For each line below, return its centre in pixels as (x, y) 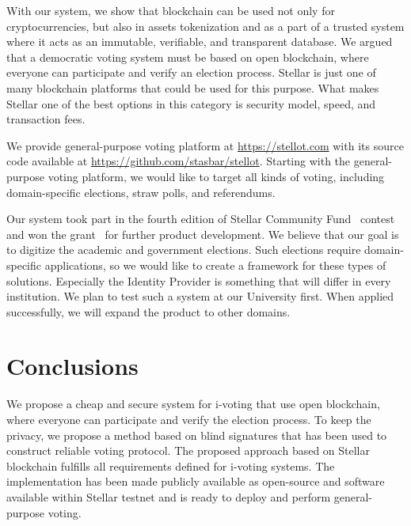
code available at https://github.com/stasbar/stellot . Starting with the (179, 161)
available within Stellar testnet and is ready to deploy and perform (169, 496)
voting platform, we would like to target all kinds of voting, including (216, 176)
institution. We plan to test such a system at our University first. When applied (200, 296)
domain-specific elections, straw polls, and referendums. (141, 192)
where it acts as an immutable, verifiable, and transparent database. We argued (200, 42)
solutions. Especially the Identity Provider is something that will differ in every (199, 280)
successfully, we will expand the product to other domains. (148, 311)
